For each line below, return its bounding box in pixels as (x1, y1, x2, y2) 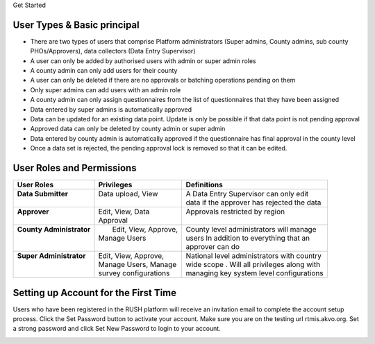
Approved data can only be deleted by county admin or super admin (30, 125, 226, 133)
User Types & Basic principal (12, 19, 140, 31)
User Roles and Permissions (12, 162, 137, 174)
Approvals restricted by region (185, 207, 285, 216)
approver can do (185, 242, 240, 252)
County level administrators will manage (185, 225, 317, 234)
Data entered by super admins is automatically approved (30, 105, 192, 114)
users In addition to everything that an (185, 233, 310, 243)
